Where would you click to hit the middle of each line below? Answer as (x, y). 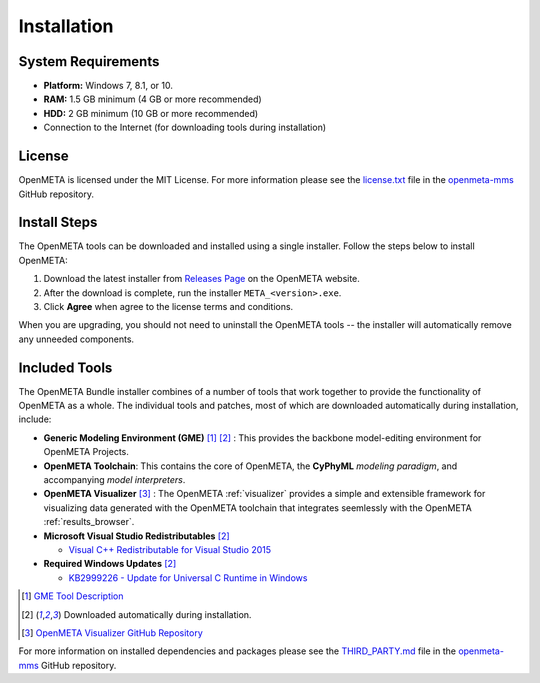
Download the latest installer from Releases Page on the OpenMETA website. (201, 279)
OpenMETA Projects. (86, 452)
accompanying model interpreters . (114, 480)
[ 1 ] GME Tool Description (72, 596)
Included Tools (65, 367)
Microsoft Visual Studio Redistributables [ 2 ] (136, 536)
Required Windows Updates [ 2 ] (110, 564)
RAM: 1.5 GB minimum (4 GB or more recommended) (152, 99)
